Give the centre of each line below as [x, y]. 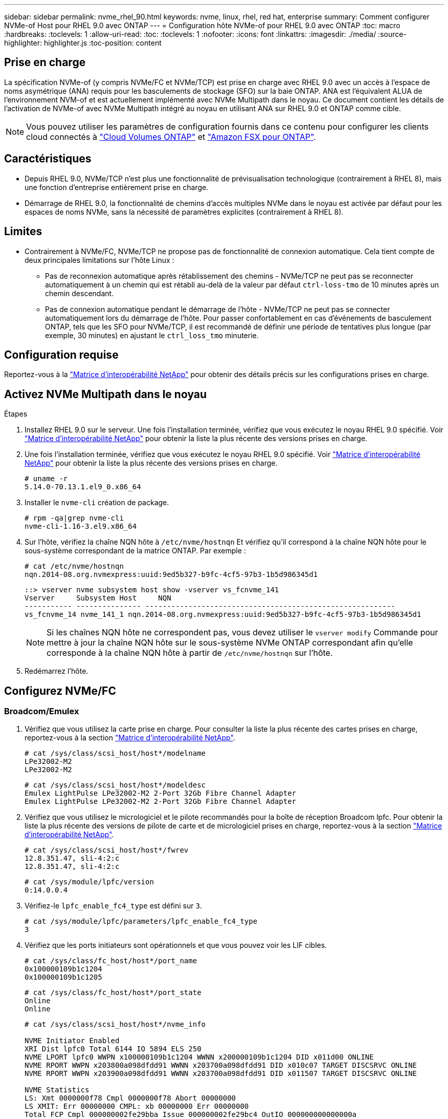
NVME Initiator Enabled [72, 1041]
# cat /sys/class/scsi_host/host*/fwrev [107, 850]
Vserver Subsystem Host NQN [98, 598]
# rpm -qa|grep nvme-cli [74, 518]
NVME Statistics [57, 1090]
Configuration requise [61, 355]
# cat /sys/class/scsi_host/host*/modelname [115, 753]
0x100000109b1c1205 [63, 977]
